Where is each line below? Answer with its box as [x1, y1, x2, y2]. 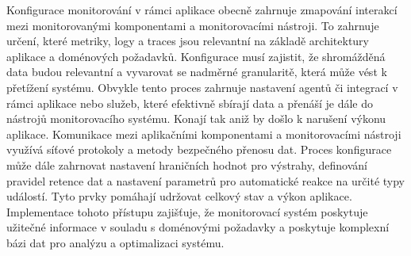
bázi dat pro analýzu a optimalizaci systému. [6, 234, 225, 250]
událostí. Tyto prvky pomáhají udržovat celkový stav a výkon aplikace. [6, 188, 352, 204]
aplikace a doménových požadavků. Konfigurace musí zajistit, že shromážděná [6, 48, 386, 64]
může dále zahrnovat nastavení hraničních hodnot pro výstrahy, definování [6, 156, 367, 173]
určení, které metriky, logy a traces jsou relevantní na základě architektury [6, 32, 369, 49]
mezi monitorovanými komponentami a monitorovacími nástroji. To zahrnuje [6, 17, 379, 33]
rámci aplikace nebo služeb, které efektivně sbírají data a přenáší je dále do [6, 94, 373, 111]
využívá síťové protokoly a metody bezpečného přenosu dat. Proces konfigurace [6, 141, 392, 158]
